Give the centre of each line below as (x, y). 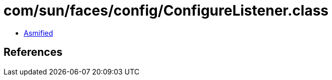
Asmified (39, 33)
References (33, 52)
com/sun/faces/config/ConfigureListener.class (166, 11)
